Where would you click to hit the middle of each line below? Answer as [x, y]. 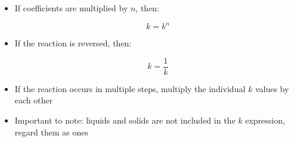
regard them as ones [51, 132]
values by [272, 88]
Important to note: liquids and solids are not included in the [125, 120]
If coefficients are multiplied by [71, 8]
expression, [265, 120]
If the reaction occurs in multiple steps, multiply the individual [130, 88]
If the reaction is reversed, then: [73, 43]
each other [34, 100]
